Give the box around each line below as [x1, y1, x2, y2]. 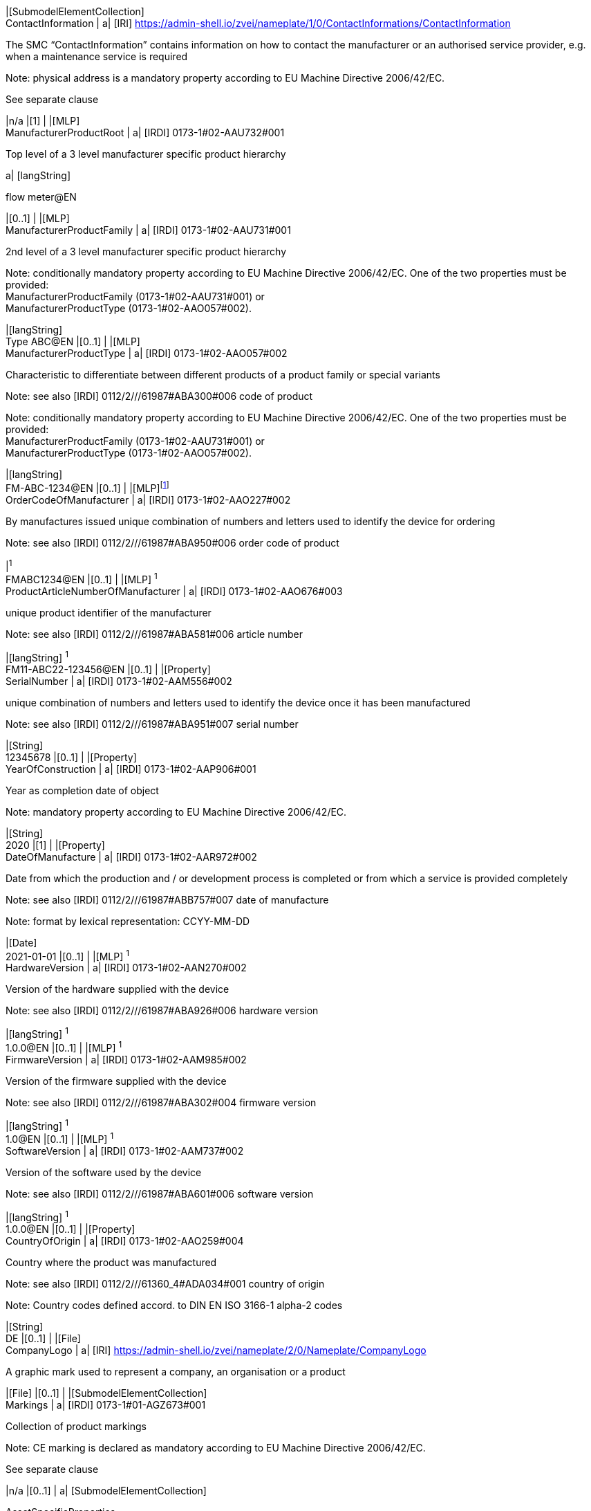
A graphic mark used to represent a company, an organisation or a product [6, 1365, 346, 1377]
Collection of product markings [6, 1420, 147, 1432]
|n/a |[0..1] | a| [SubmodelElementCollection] [6, 1484, 207, 1496]
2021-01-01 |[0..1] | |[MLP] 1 [6, 948, 129, 962]
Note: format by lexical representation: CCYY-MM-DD [6, 915, 250, 927]
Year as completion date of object [6, 784, 159, 796]
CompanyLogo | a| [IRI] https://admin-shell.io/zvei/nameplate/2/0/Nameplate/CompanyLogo [6, 1344, 426, 1356]
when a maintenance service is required [6, 51, 188, 62]
